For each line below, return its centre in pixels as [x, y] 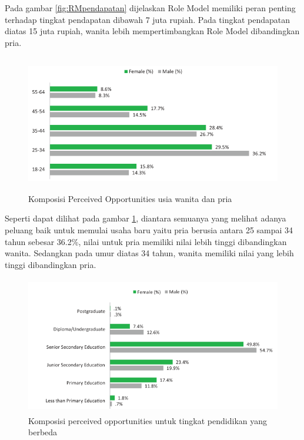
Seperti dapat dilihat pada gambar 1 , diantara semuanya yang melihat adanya [146, 218]
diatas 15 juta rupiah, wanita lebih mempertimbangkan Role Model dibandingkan [152, 31]
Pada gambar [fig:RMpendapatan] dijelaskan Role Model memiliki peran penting [150, 8]
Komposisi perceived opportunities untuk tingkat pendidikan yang [148, 420]
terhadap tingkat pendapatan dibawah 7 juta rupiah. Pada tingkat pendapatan [147, 19]
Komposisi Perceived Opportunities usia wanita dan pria [130, 198]
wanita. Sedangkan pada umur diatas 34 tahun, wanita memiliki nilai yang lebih [149, 253]
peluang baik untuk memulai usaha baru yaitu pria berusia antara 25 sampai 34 [149, 229]
